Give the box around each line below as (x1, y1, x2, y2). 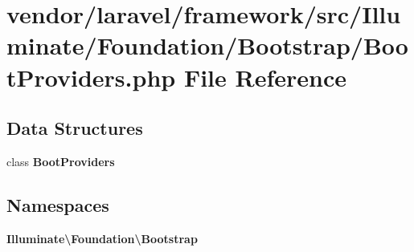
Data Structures (6, 116, 143, 140)
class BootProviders (6, 152, 115, 169)
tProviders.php (6, 60, 176, 93)
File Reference (183, 60, 346, 93)
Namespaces (6, 192, 109, 217)
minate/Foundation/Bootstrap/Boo (6, 29, 408, 62)
